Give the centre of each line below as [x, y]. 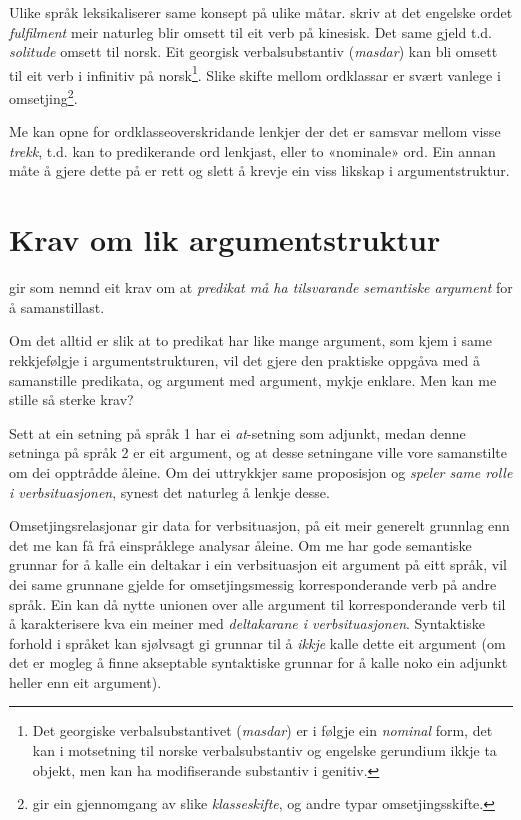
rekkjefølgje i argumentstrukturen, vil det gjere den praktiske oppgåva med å [244, 359]
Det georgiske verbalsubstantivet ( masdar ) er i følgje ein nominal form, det [262, 730]
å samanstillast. [57, 306]
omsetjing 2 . [43, 96]
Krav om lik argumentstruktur [225, 239]
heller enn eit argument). [85, 681]
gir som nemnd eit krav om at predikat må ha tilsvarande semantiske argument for [261, 287]
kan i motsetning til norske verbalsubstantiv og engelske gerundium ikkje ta [264, 750]
